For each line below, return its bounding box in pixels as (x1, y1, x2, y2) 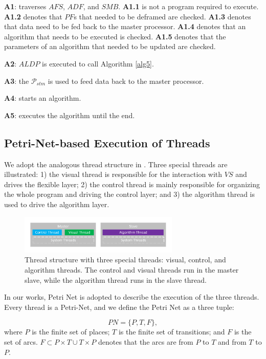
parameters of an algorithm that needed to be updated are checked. (4, 41, 216, 52)
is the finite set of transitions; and (118, 326, 225, 337)
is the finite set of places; (32, 326, 110, 337)
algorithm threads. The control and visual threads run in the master (25, 264, 239, 275)
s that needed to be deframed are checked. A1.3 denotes (74, 11, 251, 21)
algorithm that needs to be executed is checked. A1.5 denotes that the (4, 31, 226, 41)
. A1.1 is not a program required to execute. (118, 1, 259, 11)
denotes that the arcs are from (98, 336, 193, 347)
